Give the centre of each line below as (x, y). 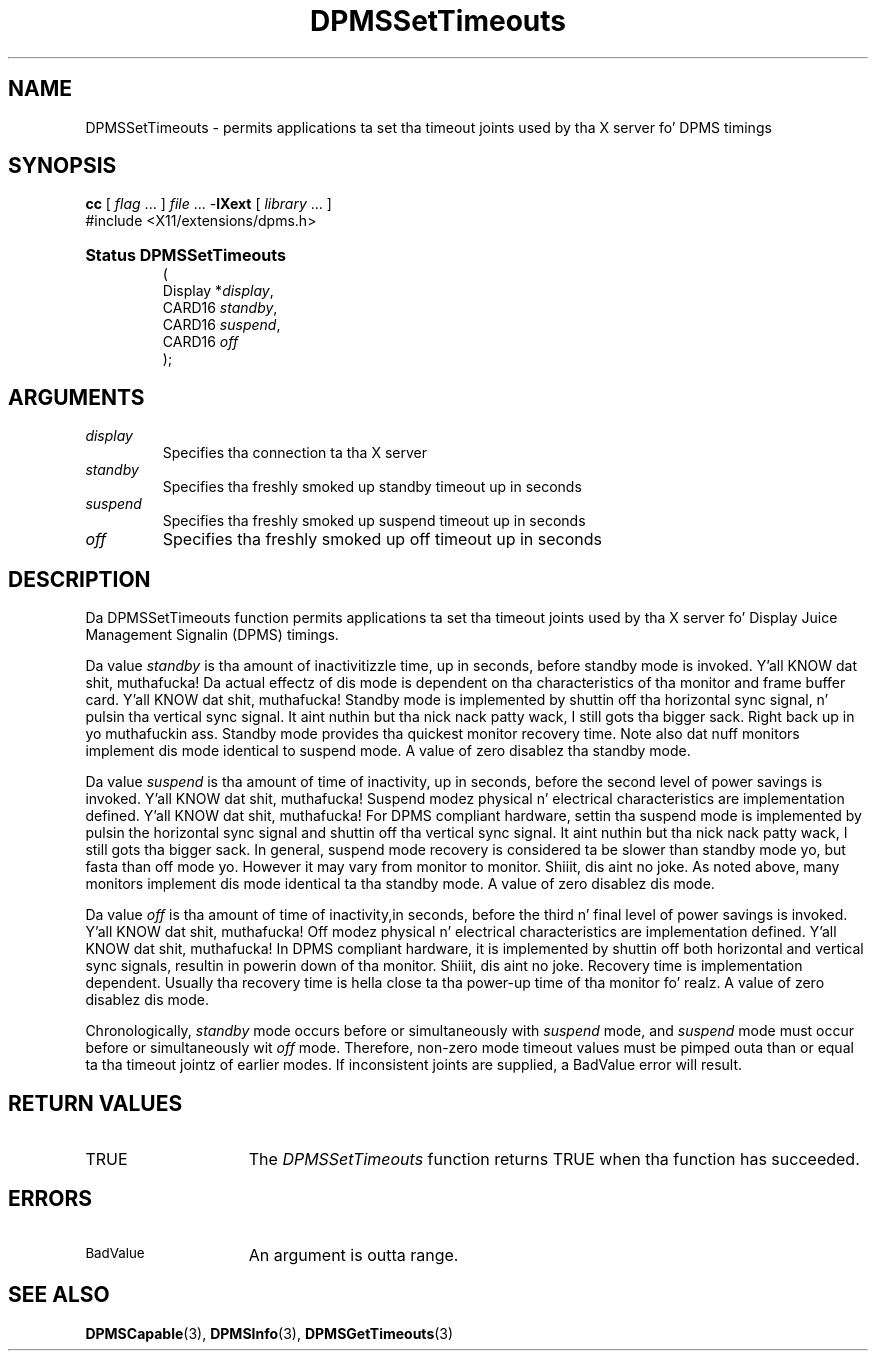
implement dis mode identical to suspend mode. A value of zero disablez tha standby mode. (388, 751)
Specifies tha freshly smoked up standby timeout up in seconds (372, 487)
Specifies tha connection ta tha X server (294, 453)
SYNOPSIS (62, 166)
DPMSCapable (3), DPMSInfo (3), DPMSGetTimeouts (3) (269, 1333)
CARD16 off (200, 342)
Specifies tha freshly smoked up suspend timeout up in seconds (374, 521)
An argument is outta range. (353, 1254)
